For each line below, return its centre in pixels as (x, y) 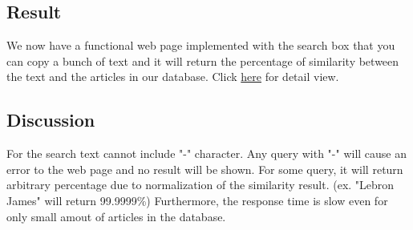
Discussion (51, 120)
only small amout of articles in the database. (116, 216)
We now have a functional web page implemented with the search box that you (201, 45)
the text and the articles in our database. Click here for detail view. (173, 77)
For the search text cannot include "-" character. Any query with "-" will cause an (207, 153)
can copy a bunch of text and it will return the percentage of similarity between (203, 61)
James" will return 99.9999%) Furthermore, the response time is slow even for (197, 200)
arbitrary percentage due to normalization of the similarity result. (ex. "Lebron (200, 185)
